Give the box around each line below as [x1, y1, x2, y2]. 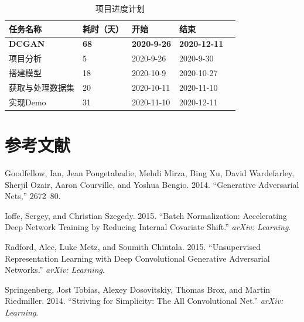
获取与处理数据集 [9, 81, 74, 93]
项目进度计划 [95, 2, 145, 14]
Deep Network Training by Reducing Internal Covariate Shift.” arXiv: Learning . [5, 221, 291, 233]
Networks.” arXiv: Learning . [5, 263, 105, 276]
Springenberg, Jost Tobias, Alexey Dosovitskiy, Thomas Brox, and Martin [5, 283, 271, 295]
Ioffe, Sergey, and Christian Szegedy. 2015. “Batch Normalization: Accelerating [5, 209, 287, 221]
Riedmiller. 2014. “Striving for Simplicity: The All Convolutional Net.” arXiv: [5, 294, 283, 307]
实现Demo [9, 95, 46, 108]
